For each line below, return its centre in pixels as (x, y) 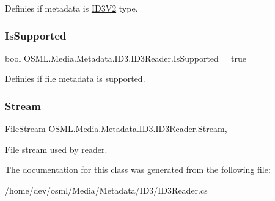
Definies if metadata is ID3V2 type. (71, 8)
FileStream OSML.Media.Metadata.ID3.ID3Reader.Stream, (116, 129)
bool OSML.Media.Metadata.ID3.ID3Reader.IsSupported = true (126, 58)
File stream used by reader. (56, 149)
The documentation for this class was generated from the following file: (138, 170)
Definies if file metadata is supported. (75, 79)
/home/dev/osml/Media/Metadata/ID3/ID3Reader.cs (106, 190)
